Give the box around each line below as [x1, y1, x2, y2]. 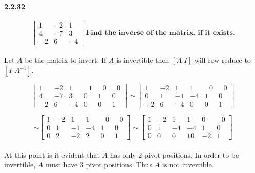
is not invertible [162, 162, 212, 169]
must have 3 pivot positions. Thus [45, 159, 152, 170]
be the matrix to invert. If [25, 55, 107, 65]
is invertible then [116, 55, 169, 65]
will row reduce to [194, 55, 251, 65]
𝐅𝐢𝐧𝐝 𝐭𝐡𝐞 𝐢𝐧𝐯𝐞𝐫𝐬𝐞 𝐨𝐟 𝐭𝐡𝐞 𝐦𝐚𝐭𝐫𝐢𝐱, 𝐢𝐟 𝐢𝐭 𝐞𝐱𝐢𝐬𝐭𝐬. [86, 29, 235, 37]
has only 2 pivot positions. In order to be [110, 149, 239, 160]
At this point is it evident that [4, 149, 100, 160]
